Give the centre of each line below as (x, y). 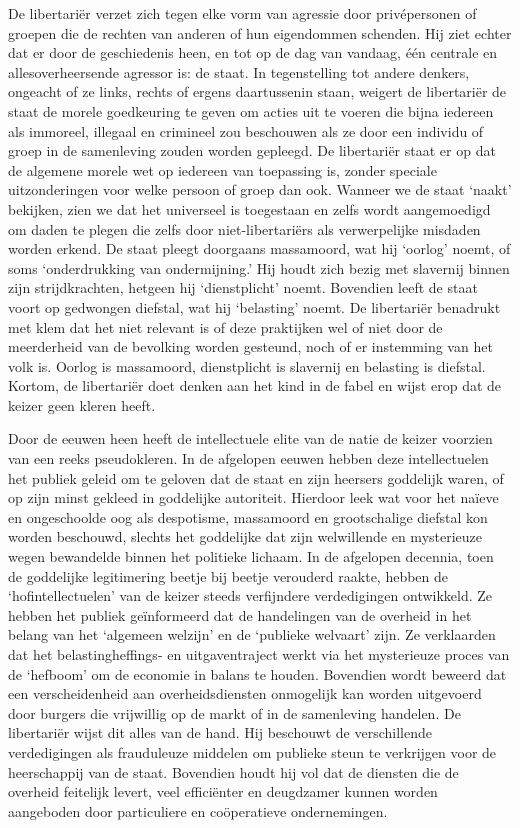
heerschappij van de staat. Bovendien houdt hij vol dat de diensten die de (233, 771)
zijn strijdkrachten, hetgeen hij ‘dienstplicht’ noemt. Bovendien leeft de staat (243, 287)
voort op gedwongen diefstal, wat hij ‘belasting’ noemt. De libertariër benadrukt (254, 306)
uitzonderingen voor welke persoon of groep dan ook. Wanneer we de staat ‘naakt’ (260, 189)
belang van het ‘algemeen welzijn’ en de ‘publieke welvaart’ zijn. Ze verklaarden (252, 634)
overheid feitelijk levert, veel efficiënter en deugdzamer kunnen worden (223, 791)
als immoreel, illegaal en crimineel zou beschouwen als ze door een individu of (246, 130)
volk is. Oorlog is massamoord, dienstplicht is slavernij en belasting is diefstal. (247, 365)
